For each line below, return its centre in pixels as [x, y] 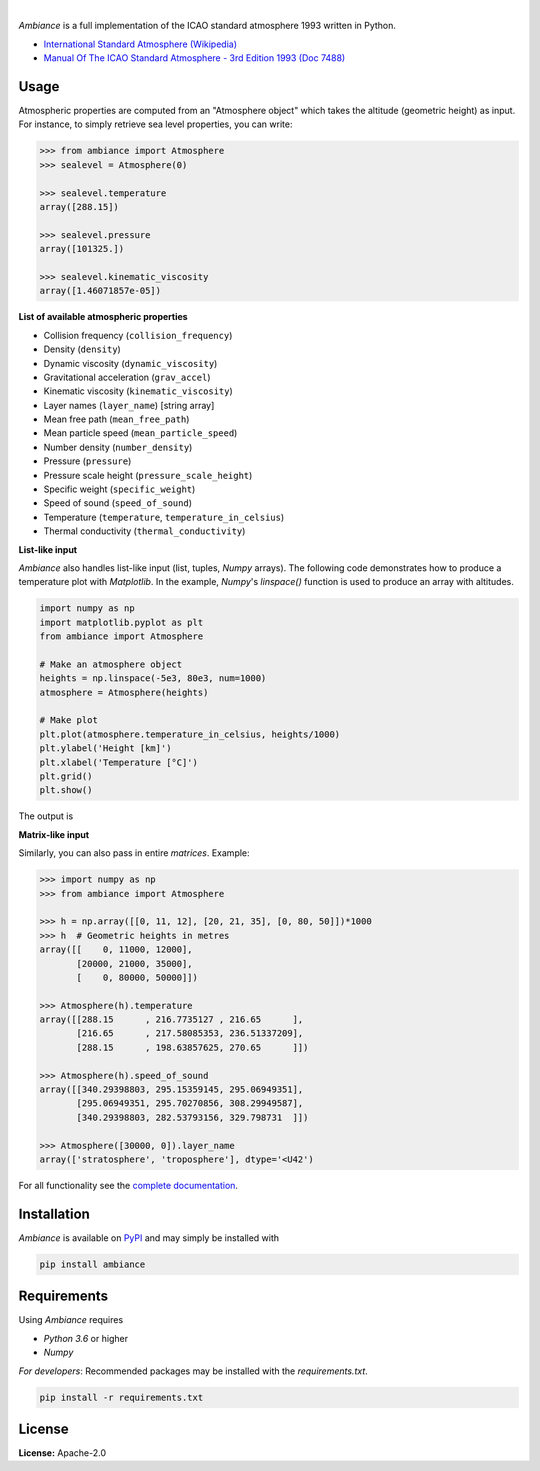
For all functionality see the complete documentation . [128, 1185]
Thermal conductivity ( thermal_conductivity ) [144, 531]
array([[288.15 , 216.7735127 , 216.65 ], [171, 1019]
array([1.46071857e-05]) [100, 291]
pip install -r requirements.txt [121, 1397]
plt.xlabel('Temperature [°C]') [119, 762]
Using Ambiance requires [71, 1320]
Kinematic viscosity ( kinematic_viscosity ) [138, 391]
